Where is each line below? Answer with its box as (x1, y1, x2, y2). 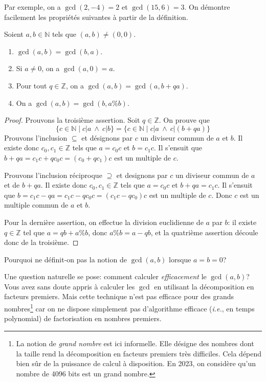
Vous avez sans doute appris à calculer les (4, 281, 135, 291)
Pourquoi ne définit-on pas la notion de (4, 254, 127, 264)
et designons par (116, 169, 168, 180)
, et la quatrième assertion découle (150, 227, 258, 237)
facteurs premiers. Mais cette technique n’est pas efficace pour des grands (4, 291, 234, 302)
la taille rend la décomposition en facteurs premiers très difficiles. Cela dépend (16, 348, 262, 358)
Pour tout (16, 80, 47, 91)
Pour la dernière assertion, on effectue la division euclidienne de (4, 216, 204, 227)
